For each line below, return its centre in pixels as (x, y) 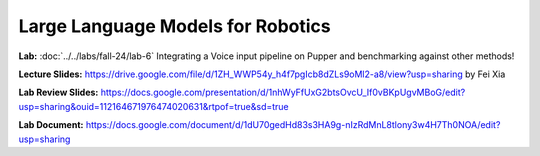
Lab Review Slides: (58, 92)
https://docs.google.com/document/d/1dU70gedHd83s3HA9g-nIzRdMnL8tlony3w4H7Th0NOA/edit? (293, 125)
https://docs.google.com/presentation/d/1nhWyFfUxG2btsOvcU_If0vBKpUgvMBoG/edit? (283, 92)
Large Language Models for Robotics (174, 26)
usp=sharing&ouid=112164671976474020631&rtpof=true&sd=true (153, 106)
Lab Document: (51, 125)
